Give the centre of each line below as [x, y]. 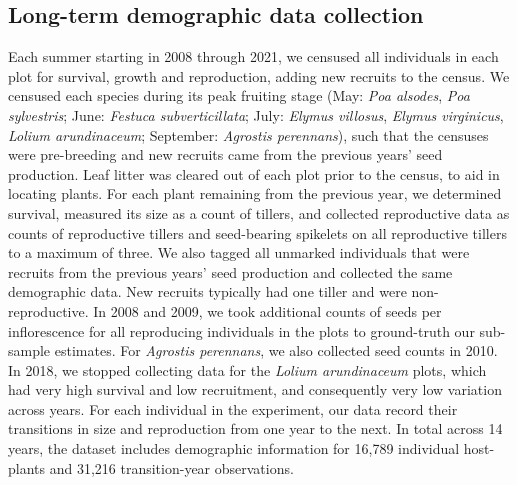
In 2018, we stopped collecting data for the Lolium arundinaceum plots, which [247, 369]
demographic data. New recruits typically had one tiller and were [207, 291]
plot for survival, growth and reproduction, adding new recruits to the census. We [259, 75]
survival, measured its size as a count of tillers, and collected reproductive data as [259, 212]
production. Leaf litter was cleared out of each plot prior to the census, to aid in [254, 173]
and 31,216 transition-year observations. [171, 467]
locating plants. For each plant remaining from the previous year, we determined [255, 193]
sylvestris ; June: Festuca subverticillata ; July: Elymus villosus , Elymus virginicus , [256, 114]
